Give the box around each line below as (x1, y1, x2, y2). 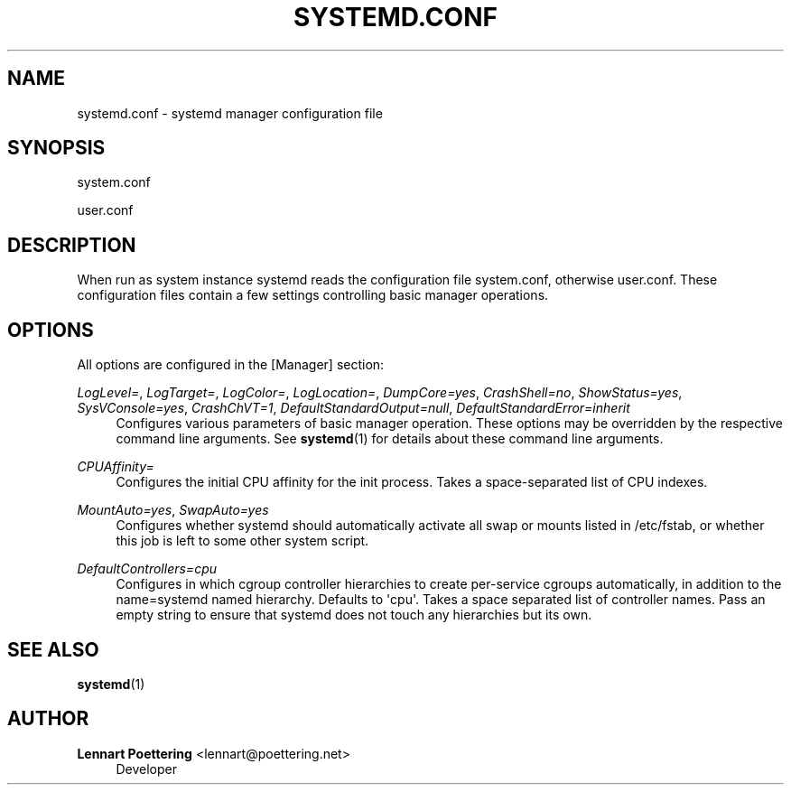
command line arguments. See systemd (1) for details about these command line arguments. (116, 431, 664, 447)
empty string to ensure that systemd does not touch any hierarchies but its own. (116, 607, 592, 623)
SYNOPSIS (7, 136, 106, 160)
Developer (116, 760, 177, 777)
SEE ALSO (7, 638, 99, 661)
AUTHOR (7, 707, 89, 731)
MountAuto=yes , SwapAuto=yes (77, 502, 269, 518)
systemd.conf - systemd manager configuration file (77, 105, 383, 121)
